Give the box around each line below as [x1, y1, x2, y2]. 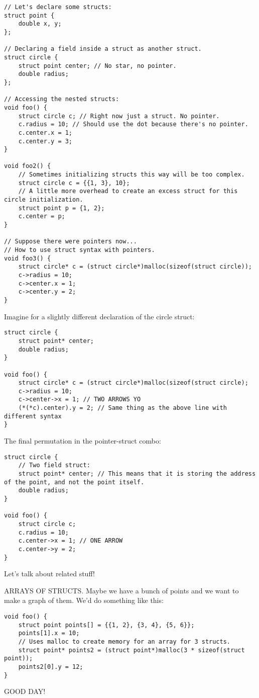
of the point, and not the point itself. [4, 478, 145, 486]
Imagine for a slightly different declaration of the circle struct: [4, 311, 195, 321]
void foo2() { [4, 162, 51, 170]
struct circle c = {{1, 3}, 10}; [18, 179, 130, 187]
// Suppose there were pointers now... [4, 238, 137, 245]
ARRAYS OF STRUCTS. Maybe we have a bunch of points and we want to [4, 585, 239, 595]
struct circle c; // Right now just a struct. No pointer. [18, 112, 220, 120]
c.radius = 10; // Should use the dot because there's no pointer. [18, 121, 248, 128]
